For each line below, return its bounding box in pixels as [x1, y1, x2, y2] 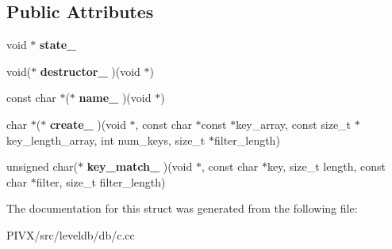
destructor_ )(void [40, 62, 140, 79]
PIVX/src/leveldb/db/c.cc [6, 226, 135, 243]
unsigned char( [6, 158, 78, 175]
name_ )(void [79, 89, 152, 106]
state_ [40, 36, 77, 53]
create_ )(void [49, 115, 126, 132]
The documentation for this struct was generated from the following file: [6, 200, 358, 217]
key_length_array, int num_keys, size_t [6, 131, 206, 148]
